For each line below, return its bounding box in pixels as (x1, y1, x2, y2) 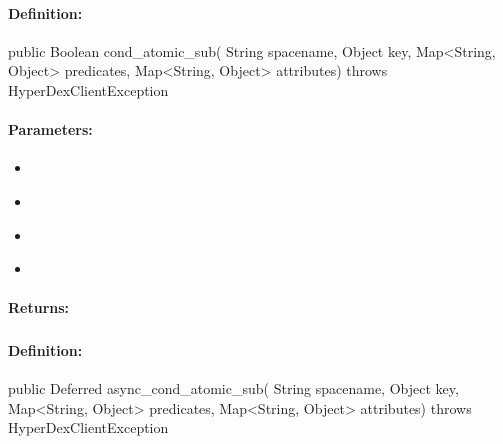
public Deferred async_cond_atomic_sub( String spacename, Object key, (8, 378, 459, 399)
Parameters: (8, 119, 93, 140)
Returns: (8, 297, 70, 318)
